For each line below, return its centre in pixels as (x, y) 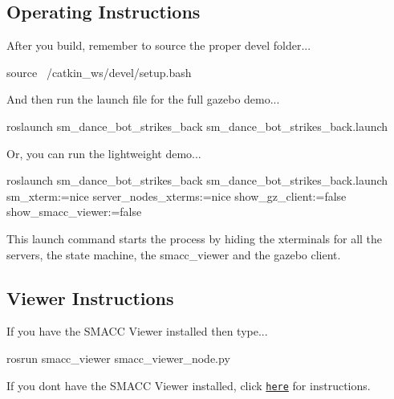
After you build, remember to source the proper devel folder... (159, 45)
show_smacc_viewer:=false (74, 212)
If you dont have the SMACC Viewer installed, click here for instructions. (189, 385)
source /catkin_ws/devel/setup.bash (99, 72)
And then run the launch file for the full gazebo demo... (143, 99)
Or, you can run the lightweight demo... (104, 153)
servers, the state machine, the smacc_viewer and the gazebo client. (174, 254)
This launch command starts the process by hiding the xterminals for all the (195, 238)
